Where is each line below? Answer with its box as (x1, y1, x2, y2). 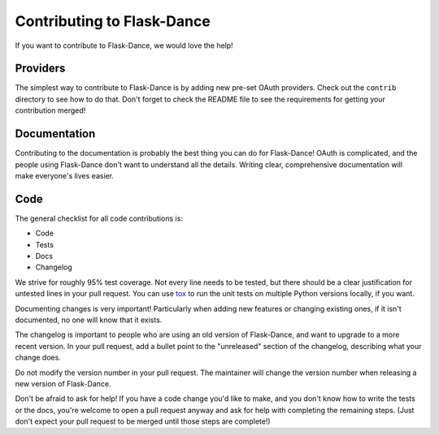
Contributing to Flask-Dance (15, 12, 211, 30)
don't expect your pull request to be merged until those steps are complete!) (15, 416, 272, 426)
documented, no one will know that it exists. (15, 315, 163, 325)
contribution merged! (15, 106, 86, 115)
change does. (15, 353, 61, 363)
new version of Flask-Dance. (15, 378, 111, 389)
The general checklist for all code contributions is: (15, 213, 183, 223)
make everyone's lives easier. (15, 170, 114, 180)
